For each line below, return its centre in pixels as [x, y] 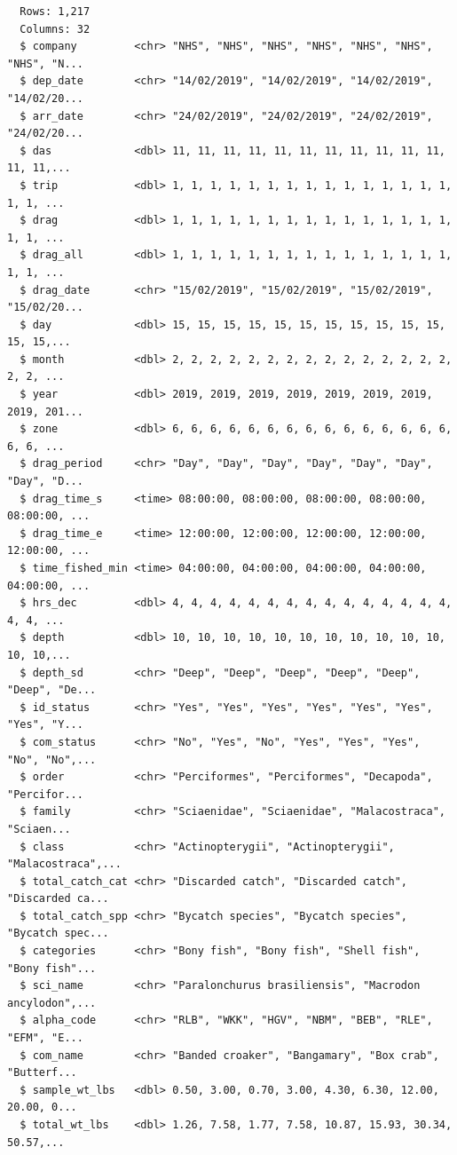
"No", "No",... [52, 759]
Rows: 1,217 [55, 12]
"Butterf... [42, 1073]
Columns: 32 [55, 29]
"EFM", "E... [45, 1038]
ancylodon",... [52, 1003]
